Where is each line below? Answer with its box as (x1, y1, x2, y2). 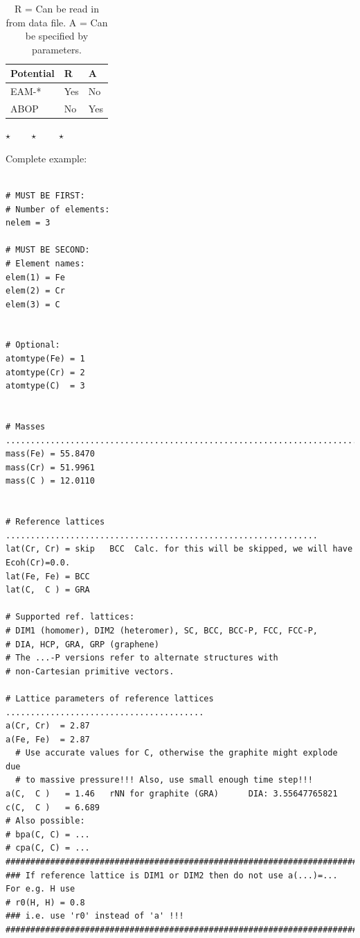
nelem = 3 (6, 218, 51, 228)
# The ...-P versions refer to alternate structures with (6, 653, 278, 663)
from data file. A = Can (6, 15, 108, 29)
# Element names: (6, 258, 85, 268)
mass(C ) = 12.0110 (6, 476, 95, 486)
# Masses (6, 422, 46, 432)
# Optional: (6, 340, 60, 350)
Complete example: (6, 151, 87, 165)
